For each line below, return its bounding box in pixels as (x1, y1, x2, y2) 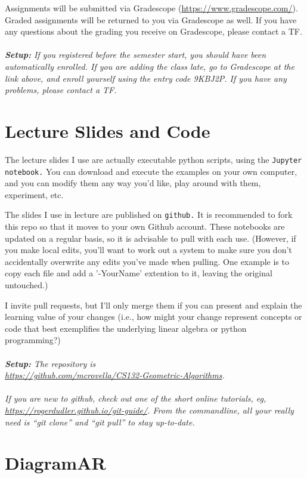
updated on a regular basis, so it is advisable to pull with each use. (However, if (5, 232, 296, 244)
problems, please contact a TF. (5, 84, 117, 96)
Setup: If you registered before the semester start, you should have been (5, 48, 266, 61)
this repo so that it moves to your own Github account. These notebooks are (5, 220, 285, 233)
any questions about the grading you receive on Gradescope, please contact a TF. (5, 25, 302, 38)
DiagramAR (5, 451, 106, 475)
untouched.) (5, 279, 48, 291)
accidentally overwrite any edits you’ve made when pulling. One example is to (5, 255, 289, 267)
